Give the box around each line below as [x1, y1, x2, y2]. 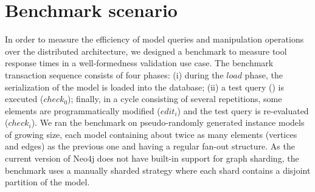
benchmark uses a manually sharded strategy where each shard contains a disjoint [5, 163, 311, 176]
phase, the [244, 68, 283, 81]
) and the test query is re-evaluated [177, 104, 309, 117]
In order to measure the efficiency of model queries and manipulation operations [5, 33, 304, 46]
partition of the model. [5, 176, 90, 188]
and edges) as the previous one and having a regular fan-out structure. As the [5, 140, 295, 153]
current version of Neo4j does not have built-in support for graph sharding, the [5, 152, 299, 165]
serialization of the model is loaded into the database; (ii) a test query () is [5, 80, 284, 93]
